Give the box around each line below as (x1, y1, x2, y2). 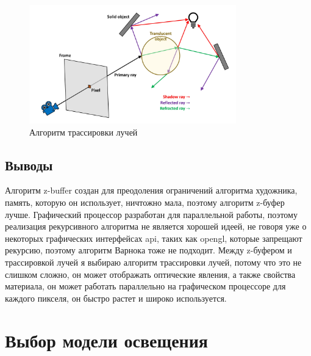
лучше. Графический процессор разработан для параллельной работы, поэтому (5, 208, 298, 220)
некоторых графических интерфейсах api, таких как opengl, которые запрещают (5, 231, 302, 244)
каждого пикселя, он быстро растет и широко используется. (5, 291, 227, 304)
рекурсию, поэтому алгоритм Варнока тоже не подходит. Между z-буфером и (5, 244, 292, 256)
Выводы (5, 155, 53, 174)
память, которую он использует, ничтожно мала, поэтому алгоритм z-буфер (5, 196, 285, 209)
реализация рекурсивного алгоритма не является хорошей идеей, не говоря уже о (5, 220, 307, 233)
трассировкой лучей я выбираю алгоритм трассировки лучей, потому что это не (5, 256, 302, 269)
